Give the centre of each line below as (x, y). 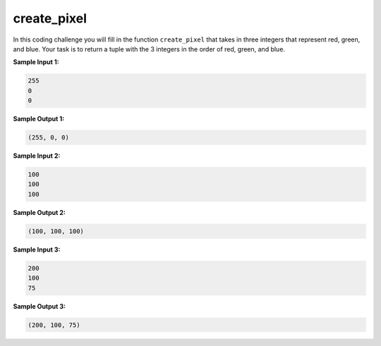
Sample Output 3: (40, 306)
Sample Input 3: (37, 249)
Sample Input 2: (37, 156)
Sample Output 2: (40, 212)
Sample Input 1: (36, 62)
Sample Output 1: (39, 119)
